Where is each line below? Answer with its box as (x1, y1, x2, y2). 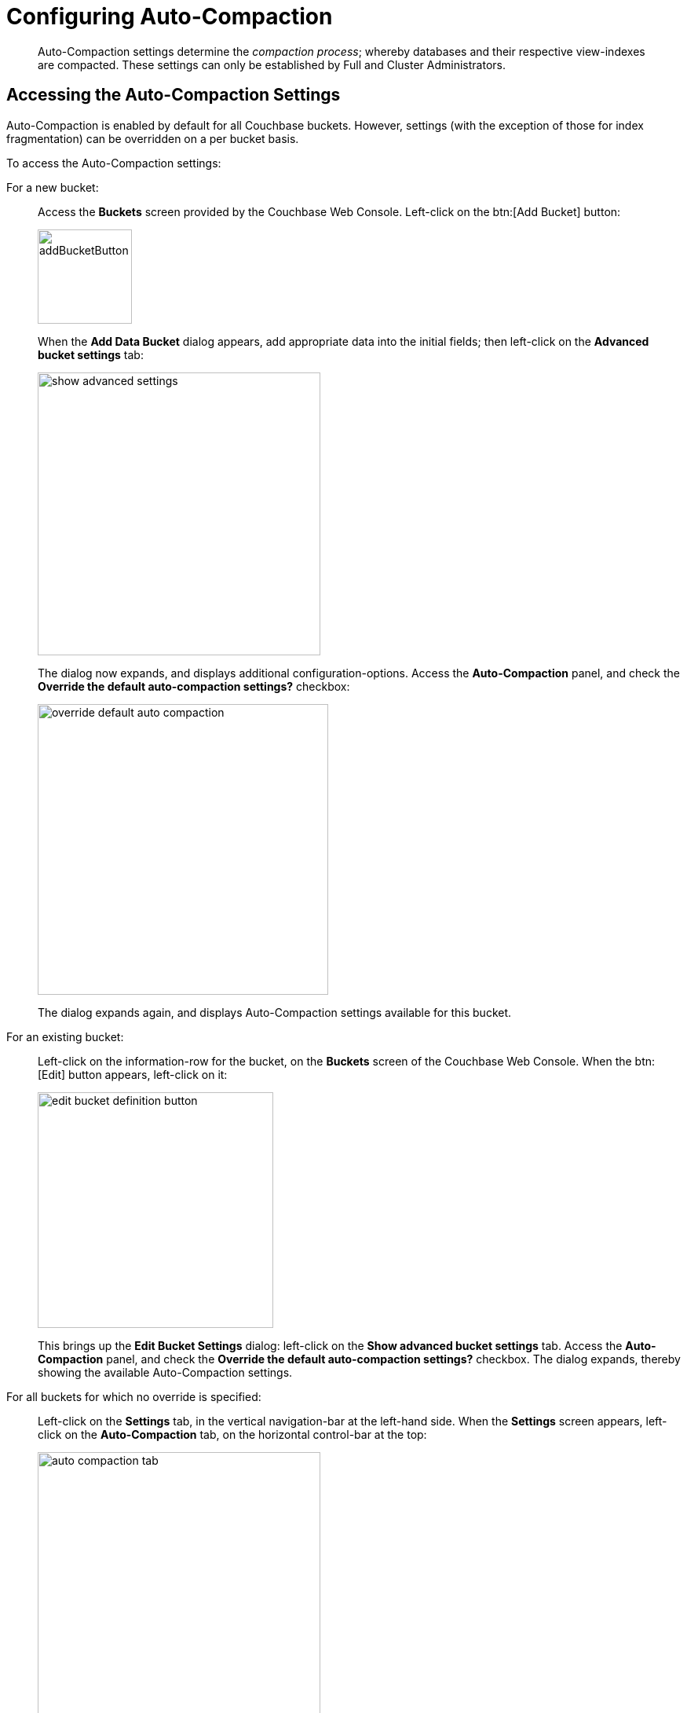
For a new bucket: (6, 180, 99, 194)
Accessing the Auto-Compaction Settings (6, 85, 341, 105)
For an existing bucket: (6, 1029, 124, 1044)
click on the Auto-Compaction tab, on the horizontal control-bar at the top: (38, 1427, 427, 1441)
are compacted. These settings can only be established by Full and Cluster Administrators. (38, 57, 506, 72)
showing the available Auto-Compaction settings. (38, 1365, 293, 1379)
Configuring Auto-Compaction (6, 3, 333, 30)
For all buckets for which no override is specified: (6, 1389, 261, 1403)
